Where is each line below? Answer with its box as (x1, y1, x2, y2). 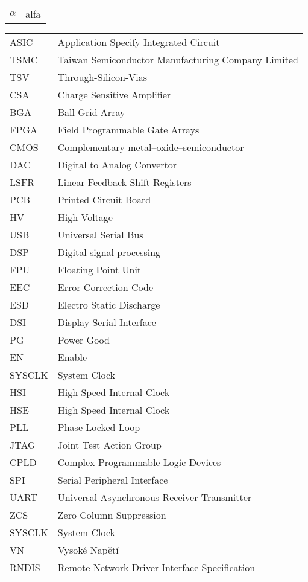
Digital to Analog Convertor (57, 158, 177, 171)
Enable (57, 350, 87, 364)
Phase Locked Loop (57, 420, 140, 434)
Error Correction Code (57, 280, 154, 294)
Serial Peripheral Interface (57, 473, 168, 487)
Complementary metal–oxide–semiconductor (57, 140, 244, 154)
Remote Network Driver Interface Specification (57, 560, 256, 574)
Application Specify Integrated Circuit (57, 35, 220, 49)
